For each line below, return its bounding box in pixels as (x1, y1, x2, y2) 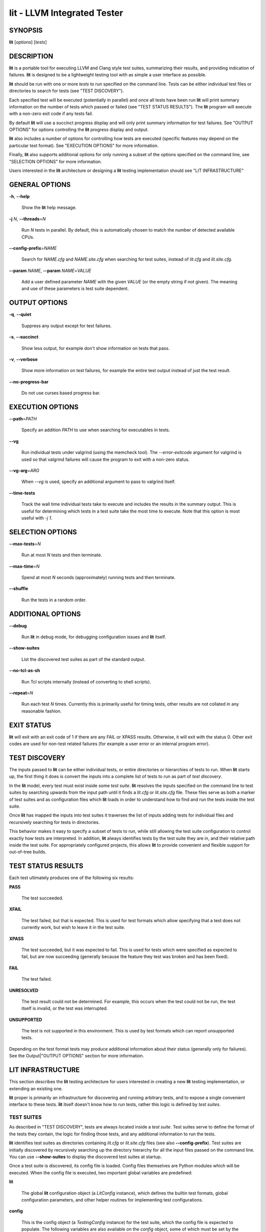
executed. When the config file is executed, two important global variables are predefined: (9, 1169, 193, 1175)
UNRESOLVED (9, 987, 39, 993)
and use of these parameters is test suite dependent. (21, 286, 129, 292)
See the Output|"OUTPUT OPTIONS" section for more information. (9, 1053, 144, 1059)
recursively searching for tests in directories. (9, 819, 100, 825)
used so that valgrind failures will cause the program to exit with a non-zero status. (21, 456, 190, 462)
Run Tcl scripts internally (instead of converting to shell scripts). (21, 679, 151, 684)
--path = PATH (9, 416, 37, 422)
